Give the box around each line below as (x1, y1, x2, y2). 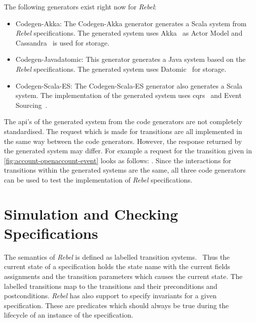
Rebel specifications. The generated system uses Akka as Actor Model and (15, 28, 243, 38)
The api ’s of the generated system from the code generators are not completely (4, 116, 243, 127)
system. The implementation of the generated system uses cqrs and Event (15, 90, 242, 100)
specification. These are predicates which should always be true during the (4, 300, 229, 310)
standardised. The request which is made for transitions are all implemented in (4, 126, 242, 136)
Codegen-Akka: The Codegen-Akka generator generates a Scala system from (15, 18, 247, 28)
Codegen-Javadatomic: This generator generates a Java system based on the (15, 54, 246, 64)
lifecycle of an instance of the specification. (4, 310, 133, 320)
